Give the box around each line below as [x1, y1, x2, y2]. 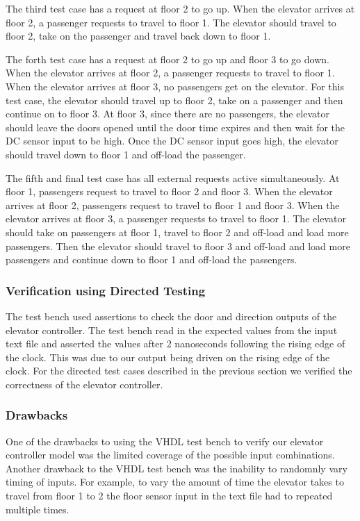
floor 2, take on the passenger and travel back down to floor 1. [6, 28, 271, 43]
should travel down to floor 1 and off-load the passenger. [6, 147, 246, 161]
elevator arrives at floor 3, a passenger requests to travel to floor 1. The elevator [6, 211, 346, 226]
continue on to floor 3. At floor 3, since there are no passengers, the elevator [6, 106, 330, 121]
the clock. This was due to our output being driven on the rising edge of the [6, 349, 330, 364]
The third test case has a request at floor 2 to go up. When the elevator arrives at [6, 1, 355, 15]
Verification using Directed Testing [6, 281, 206, 299]
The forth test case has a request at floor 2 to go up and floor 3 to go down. [6, 51, 329, 66]
